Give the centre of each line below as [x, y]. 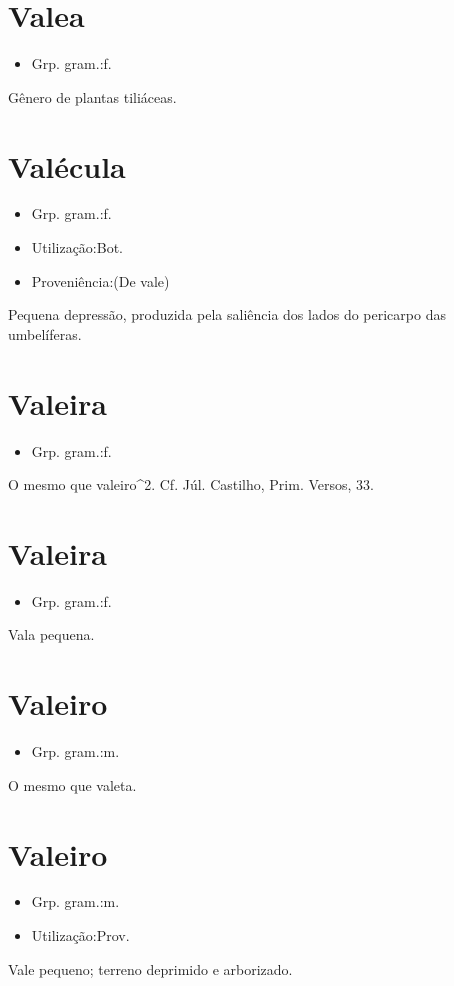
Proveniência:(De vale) [100, 280]
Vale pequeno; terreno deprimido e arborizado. [150, 968]
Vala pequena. [51, 634]
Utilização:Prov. [80, 935]
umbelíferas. [45, 333]
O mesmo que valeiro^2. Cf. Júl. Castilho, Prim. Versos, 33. [191, 484]
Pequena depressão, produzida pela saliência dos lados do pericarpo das [227, 314]
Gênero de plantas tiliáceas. [92, 96]
